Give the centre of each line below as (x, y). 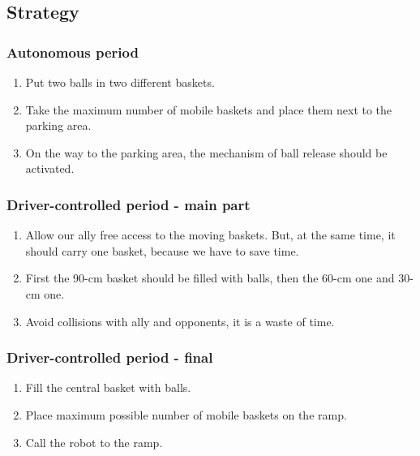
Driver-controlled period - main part (129, 204)
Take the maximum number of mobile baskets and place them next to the (209, 109)
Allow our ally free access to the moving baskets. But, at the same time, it (210, 235)
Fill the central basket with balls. (108, 387)
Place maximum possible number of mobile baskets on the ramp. (186, 414)
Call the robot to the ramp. (94, 442)
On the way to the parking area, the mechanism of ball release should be (206, 152)
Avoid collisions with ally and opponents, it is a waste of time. (180, 321)
